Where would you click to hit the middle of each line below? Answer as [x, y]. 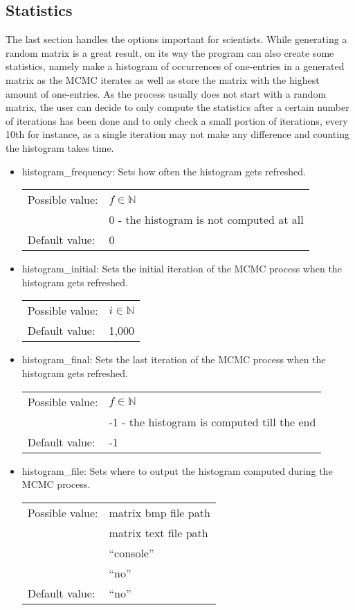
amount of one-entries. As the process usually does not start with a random [166, 93]
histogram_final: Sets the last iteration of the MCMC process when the [174, 359]
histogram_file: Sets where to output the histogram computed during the [177, 470]
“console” [131, 552]
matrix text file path [158, 532]
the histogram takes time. [60, 147]
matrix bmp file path [160, 512]
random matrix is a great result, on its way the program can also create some [170, 52]
